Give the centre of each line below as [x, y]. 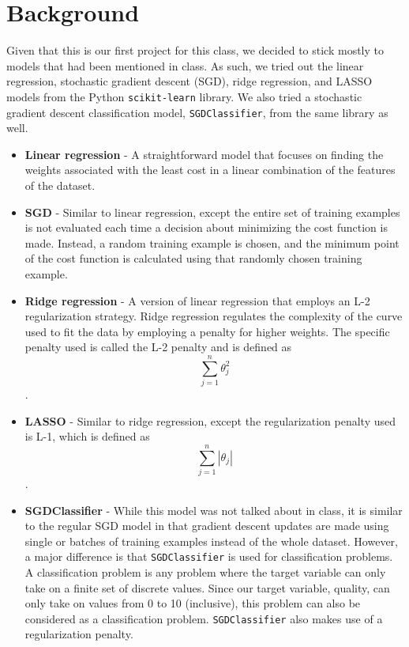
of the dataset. [60, 185]
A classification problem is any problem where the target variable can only [205, 572]
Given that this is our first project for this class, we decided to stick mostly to [195, 50]
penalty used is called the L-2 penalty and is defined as [158, 347]
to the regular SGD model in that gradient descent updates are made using [207, 526]
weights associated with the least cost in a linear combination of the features [210, 170]
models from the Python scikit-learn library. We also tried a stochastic [184, 96]
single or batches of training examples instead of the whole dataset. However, [211, 541]
